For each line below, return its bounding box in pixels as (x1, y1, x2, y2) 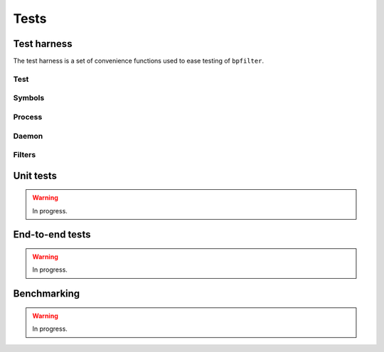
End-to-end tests (13, 228, 91, 241)
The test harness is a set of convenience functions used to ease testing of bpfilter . (13, 57, 265, 65)
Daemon (13, 131, 43, 141)
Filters (13, 150, 36, 160)
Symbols (13, 93, 45, 103)
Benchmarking (13, 288, 80, 300)
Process (13, 112, 43, 122)
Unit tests (13, 169, 57, 181)
